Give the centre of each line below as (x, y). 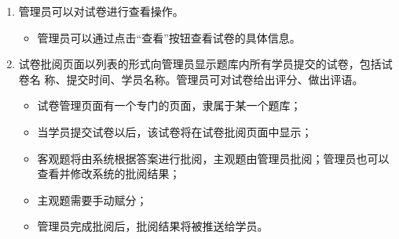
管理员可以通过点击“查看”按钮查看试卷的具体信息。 (169, 37)
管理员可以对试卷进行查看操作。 (101, 11)
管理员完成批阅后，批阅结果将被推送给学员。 (153, 226)
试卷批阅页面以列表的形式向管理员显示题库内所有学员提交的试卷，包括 (200, 64)
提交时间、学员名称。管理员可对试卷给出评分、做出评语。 (215, 79)
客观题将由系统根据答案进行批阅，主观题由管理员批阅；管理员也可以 (213, 158)
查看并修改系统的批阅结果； (109, 174)
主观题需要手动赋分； (92, 199)
